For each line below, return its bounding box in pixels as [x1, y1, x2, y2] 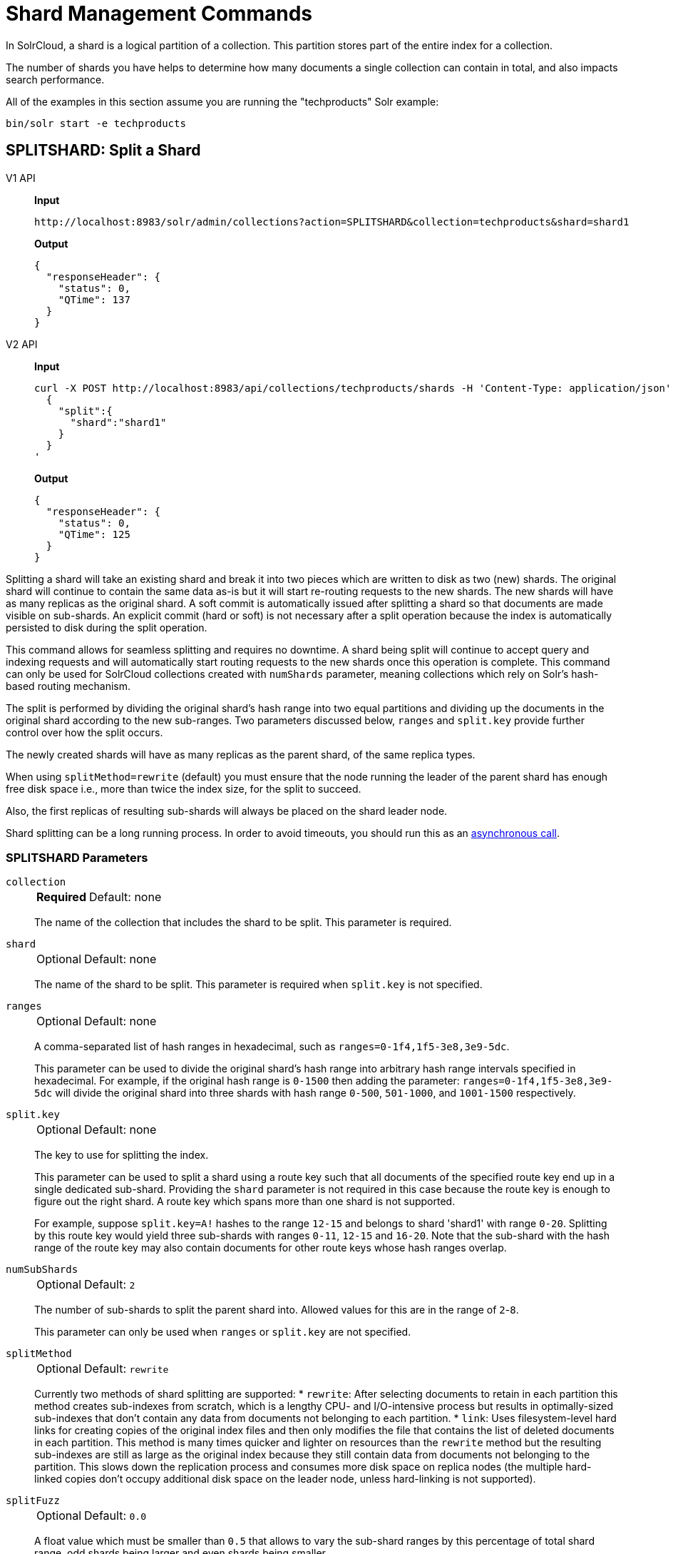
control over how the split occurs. [6, 726, 163, 738]
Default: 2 [84, 1277, 135, 1292]
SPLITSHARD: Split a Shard [6, 141, 201, 160]
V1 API [6, 171, 36, 184]
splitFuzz [6, 1495, 60, 1507]
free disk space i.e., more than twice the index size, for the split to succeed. [6, 782, 361, 795]
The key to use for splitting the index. [34, 1149, 209, 1162]
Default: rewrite [84, 1361, 169, 1376]
